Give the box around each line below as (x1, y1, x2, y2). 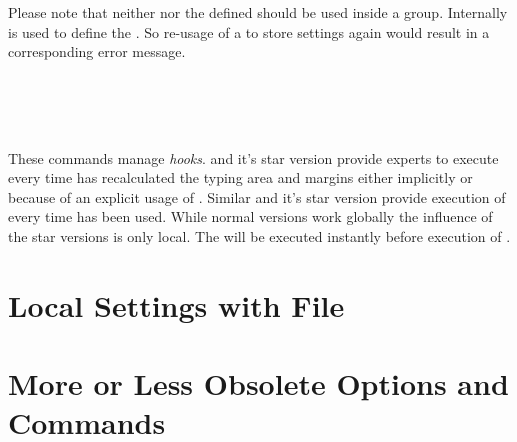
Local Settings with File (8, 284, 345, 325)
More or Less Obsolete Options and (8, 363, 509, 404)
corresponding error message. (8, 41, 186, 62)
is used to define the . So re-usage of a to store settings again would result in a (8, 21, 490, 42)
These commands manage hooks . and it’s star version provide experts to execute (8, 147, 499, 168)
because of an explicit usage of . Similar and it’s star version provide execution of (8, 186, 506, 207)
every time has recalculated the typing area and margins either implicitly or (8, 167, 473, 188)
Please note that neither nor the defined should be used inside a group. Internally (8, 2, 508, 22)
